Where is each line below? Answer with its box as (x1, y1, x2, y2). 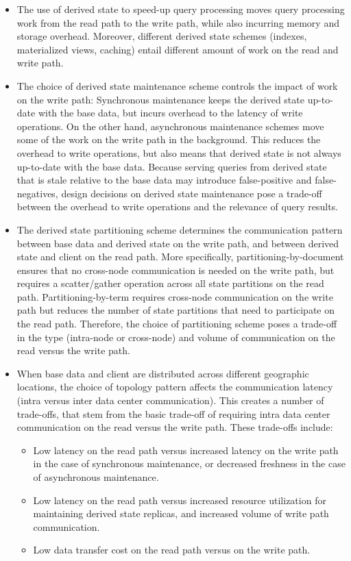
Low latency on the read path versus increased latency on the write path (33, 442, 339, 457)
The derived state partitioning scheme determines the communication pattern (16, 222, 343, 236)
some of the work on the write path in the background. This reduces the (16, 132, 321, 147)
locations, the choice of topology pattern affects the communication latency (16, 379, 333, 394)
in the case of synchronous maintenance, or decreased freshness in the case (33, 456, 346, 471)
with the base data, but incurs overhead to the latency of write (38, 105, 303, 120)
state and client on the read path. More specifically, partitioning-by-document (16, 249, 344, 264)
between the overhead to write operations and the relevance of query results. (16, 199, 339, 214)
